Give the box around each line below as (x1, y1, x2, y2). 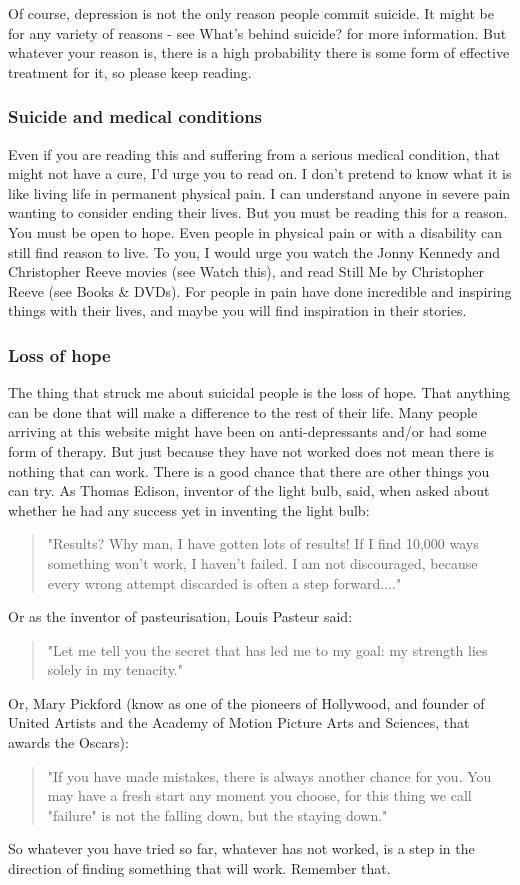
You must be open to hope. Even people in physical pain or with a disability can (8, 221, 503, 242)
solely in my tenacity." (47, 659, 183, 680)
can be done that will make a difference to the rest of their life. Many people (8, 401, 478, 422)
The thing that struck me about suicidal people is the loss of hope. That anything (8, 382, 511, 403)
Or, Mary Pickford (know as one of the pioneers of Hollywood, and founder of (8, 692, 485, 713)
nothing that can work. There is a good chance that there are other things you (8, 460, 490, 481)
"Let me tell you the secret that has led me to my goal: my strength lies (47, 639, 488, 660)
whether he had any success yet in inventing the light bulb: (8, 499, 370, 520)
